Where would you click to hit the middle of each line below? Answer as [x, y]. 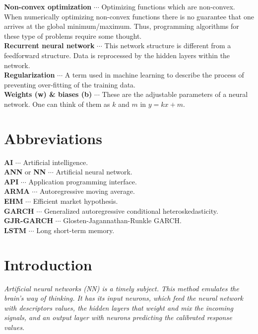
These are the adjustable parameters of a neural [175, 94]
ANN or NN [25, 172]
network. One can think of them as [57, 104]
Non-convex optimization [48, 6]
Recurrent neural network [49, 45]
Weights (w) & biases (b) [48, 94]
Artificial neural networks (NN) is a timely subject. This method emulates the [122, 288]
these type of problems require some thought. [73, 36]
